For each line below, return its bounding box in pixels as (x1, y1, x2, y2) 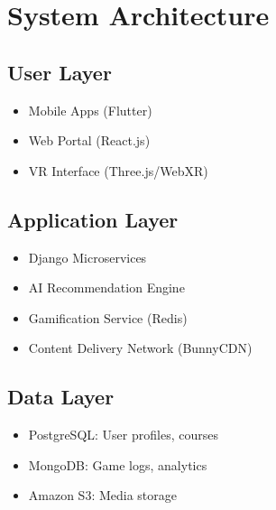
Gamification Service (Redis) (28, 308, 188, 327)
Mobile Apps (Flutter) (28, 100, 152, 119)
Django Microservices (28, 247, 147, 266)
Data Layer (7, 383, 115, 411)
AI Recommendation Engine (28, 278, 185, 297)
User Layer (7, 58, 112, 86)
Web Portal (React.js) (28, 131, 151, 150)
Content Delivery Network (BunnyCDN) (28, 338, 253, 357)
